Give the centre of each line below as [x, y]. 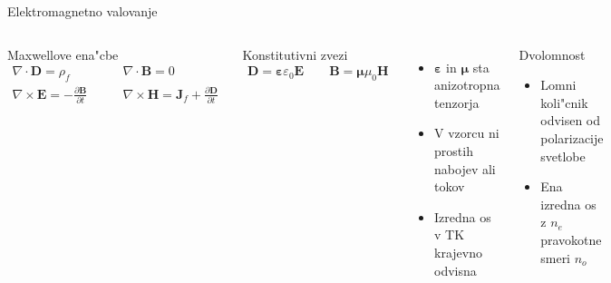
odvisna [456, 270]
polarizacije [572, 137]
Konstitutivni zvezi [295, 54]
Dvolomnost [552, 54]
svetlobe [563, 156]
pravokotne [571, 239]
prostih [454, 150]
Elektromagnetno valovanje [82, 11]
